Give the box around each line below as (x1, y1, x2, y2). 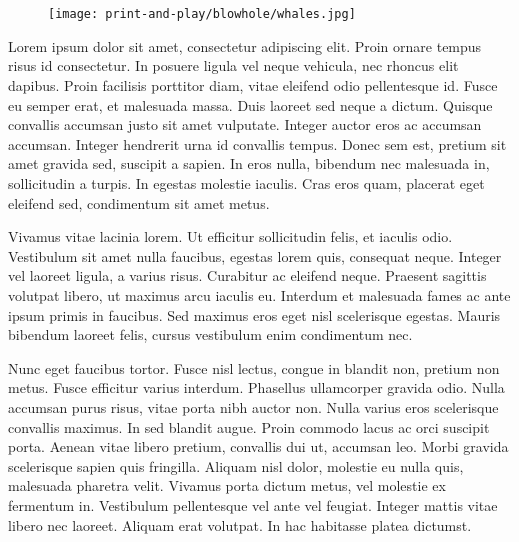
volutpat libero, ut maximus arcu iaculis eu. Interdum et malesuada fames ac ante (8, 284, 511, 305)
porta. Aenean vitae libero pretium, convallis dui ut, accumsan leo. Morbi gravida (8, 436, 509, 457)
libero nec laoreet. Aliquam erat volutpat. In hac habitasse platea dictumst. (8, 514, 472, 535)
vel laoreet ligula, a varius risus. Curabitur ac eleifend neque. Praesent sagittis (8, 265, 487, 286)
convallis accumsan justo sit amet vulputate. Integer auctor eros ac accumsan (8, 114, 482, 135)
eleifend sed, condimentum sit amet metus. (8, 192, 270, 213)
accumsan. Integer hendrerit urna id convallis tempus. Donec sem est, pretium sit (8, 133, 507, 154)
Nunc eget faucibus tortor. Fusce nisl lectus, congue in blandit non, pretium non (8, 357, 500, 378)
